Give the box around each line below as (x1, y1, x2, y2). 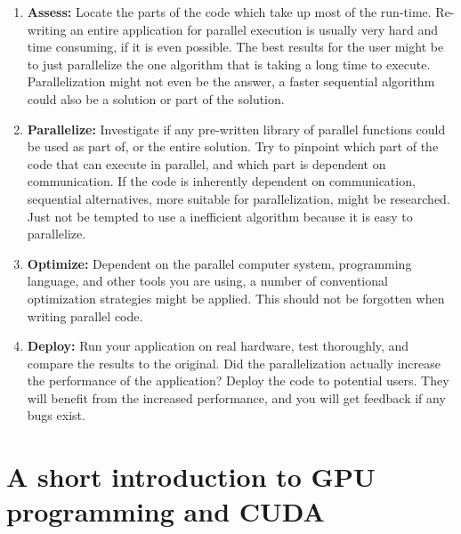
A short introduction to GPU (6, 458, 376, 495)
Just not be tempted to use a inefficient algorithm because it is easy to (27, 206, 413, 225)
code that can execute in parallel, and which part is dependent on (27, 154, 386, 173)
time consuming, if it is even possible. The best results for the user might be (27, 37, 444, 56)
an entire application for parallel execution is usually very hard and (70, 20, 439, 38)
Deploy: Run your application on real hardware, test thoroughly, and (27, 336, 409, 355)
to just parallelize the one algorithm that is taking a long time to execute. (27, 54, 431, 73)
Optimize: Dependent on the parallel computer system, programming (27, 254, 412, 272)
